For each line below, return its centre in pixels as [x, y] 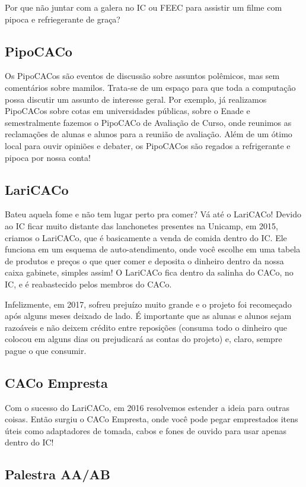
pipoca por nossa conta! [48, 157]
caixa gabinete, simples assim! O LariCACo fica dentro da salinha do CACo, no [149, 272]
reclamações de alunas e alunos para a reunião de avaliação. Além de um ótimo [149, 134]
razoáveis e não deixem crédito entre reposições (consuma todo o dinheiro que [146, 327]
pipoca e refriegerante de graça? [63, 19]
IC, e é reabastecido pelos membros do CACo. [88, 284]
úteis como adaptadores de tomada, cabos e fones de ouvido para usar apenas [146, 430]
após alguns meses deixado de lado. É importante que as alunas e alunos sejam [148, 316]
